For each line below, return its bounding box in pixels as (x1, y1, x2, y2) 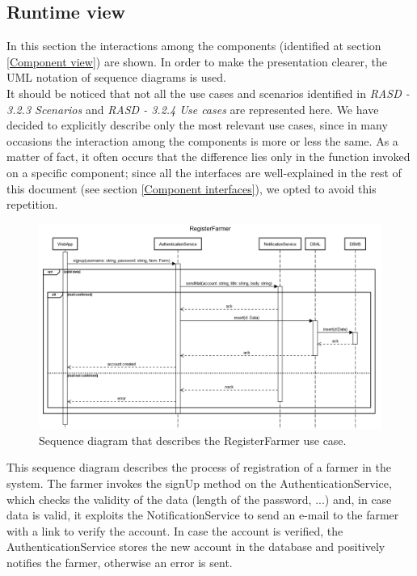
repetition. (6, 196, 58, 213)
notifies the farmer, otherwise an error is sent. (6, 553, 233, 570)
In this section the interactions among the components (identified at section (6, 37, 381, 54)
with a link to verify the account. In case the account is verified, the (6, 522, 343, 539)
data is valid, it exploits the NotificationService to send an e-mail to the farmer (6, 506, 399, 523)
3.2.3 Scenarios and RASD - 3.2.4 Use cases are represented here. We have (6, 100, 379, 117)
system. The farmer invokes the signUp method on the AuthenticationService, (6, 474, 392, 491)
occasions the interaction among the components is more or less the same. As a (6, 132, 398, 149)
